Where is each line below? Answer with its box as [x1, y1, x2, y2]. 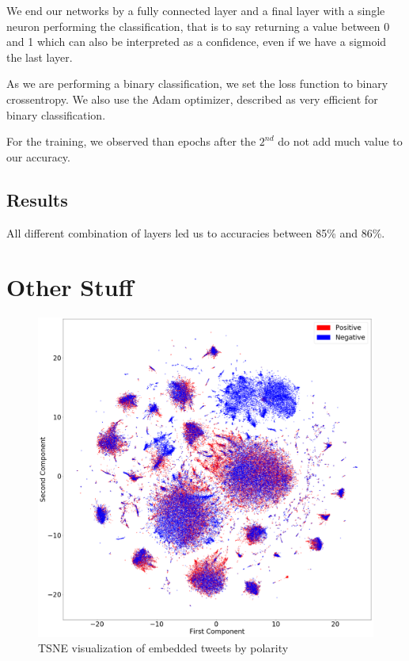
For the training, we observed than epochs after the [6, 133, 256, 150]
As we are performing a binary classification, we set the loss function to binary [6, 75, 388, 92]
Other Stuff [6, 271, 134, 303]
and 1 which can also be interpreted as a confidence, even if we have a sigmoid [6, 33, 387, 50]
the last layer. [6, 48, 73, 65]
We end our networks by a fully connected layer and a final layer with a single [6, 2, 385, 18]
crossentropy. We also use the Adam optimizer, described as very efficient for [6, 90, 378, 107]
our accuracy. [6, 148, 70, 165]
